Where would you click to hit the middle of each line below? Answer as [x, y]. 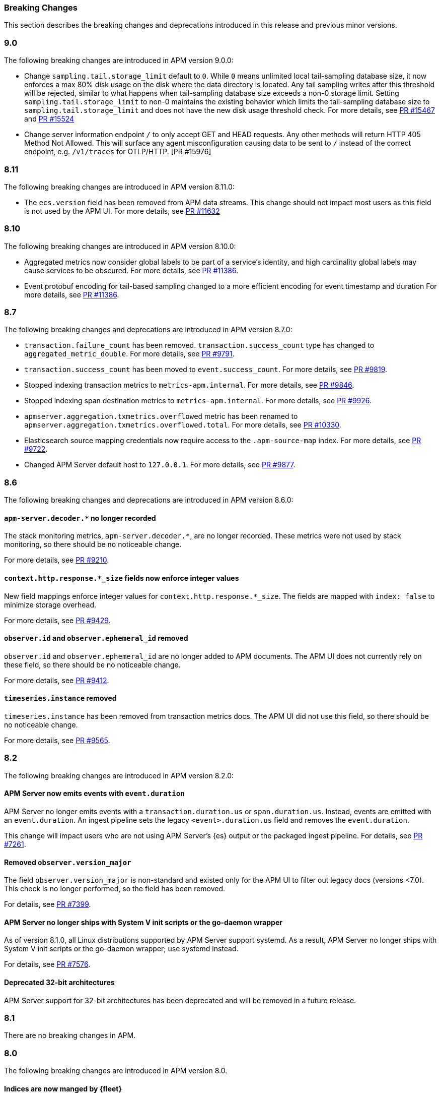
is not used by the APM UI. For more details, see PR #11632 [122, 211]
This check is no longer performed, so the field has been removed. [115, 889]
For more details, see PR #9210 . [57, 560]
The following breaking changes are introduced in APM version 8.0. [116, 1071]
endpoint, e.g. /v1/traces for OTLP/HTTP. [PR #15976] [118, 152]
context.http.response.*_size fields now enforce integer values [122, 578]
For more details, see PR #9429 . [57, 620]
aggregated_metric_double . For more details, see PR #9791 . [129, 354]
